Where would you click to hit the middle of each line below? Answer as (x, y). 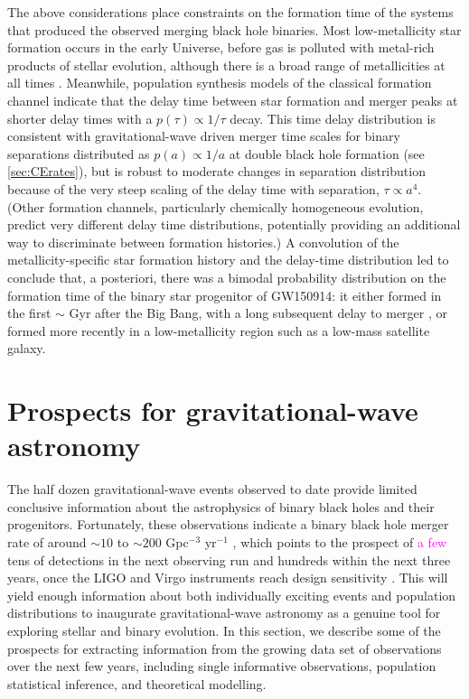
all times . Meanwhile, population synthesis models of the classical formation (220, 83)
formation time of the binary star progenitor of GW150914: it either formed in (225, 295)
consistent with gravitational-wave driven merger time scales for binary (204, 136)
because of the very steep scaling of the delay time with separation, (193, 188)
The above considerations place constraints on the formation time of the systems (230, 12)
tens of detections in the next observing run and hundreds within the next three (229, 559)
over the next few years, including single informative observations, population (222, 666)
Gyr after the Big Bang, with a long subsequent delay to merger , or (258, 313)
